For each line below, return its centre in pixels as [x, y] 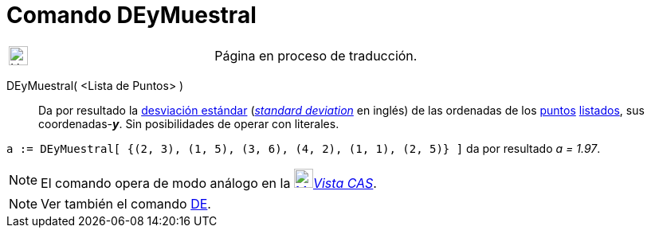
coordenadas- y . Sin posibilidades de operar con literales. [189, 123]
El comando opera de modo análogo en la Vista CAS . [209, 183]
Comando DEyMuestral [131, 15]
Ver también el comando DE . [126, 203]
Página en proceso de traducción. [316, 55]
